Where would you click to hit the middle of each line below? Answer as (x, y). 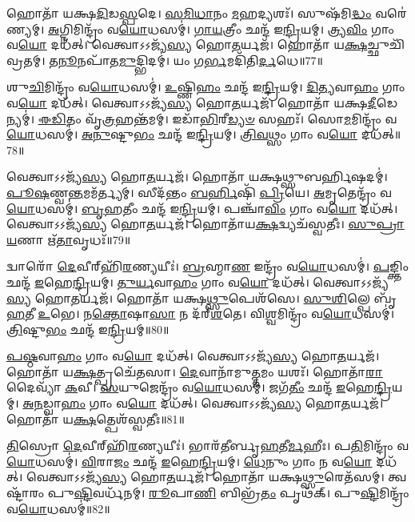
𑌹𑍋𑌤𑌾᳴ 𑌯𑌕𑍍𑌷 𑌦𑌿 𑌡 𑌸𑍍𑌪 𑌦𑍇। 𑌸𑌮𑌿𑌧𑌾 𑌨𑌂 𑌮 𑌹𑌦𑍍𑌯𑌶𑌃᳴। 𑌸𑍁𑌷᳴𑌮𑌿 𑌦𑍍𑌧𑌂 (189, 13)
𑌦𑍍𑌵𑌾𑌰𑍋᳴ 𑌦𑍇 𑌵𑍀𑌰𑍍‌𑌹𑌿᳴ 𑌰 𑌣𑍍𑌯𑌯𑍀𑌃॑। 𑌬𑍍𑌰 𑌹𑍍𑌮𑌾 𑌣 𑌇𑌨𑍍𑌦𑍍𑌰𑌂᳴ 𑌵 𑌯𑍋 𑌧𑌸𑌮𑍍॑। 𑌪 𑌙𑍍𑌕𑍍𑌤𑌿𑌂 (208, 266)
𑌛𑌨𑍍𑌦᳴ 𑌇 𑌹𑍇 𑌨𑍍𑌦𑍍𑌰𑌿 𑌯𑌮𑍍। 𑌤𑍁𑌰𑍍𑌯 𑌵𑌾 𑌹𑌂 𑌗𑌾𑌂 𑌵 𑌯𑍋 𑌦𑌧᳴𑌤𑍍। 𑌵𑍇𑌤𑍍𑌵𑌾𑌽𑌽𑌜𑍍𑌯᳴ (198, 281)
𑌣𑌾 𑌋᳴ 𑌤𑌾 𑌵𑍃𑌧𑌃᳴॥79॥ (74, 239)
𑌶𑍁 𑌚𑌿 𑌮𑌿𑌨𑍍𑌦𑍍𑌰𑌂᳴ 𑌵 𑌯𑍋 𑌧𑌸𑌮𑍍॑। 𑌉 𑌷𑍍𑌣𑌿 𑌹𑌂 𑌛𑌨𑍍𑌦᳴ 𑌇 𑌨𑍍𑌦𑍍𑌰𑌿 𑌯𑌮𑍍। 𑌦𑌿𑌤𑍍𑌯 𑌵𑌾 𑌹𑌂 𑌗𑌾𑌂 (206, 87)
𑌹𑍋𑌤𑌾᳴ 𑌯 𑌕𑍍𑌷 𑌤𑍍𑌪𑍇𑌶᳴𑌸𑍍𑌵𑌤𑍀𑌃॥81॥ (96, 418)
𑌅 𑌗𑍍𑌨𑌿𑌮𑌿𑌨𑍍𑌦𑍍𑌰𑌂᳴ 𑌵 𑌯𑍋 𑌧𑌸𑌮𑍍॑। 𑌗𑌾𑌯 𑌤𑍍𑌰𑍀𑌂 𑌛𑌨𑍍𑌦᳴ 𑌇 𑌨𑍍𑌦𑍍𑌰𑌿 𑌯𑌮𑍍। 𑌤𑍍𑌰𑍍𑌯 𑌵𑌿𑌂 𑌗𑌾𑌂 (221, 28)
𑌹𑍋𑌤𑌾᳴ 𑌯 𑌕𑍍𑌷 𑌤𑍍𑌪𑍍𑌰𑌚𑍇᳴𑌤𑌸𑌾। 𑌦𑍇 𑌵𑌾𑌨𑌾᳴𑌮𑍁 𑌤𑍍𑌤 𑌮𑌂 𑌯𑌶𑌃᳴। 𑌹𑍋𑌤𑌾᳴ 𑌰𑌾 (195, 371)
